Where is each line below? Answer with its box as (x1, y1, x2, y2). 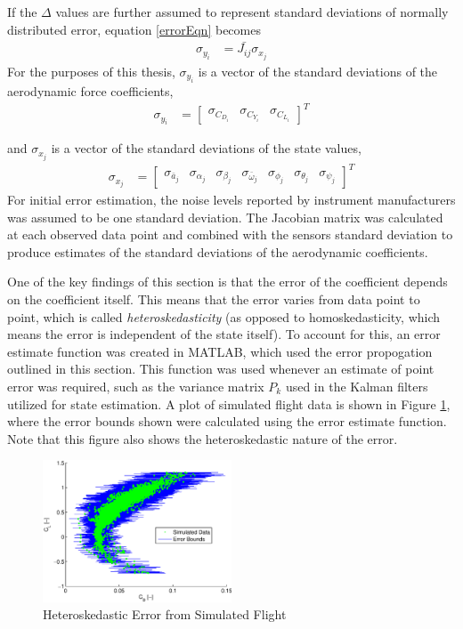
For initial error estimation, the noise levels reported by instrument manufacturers (7, 190, 456, 209)
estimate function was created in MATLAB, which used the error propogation (7, 342, 433, 360)
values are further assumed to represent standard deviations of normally (55, 3, 449, 20)
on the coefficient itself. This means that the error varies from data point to (7, 290, 420, 309)
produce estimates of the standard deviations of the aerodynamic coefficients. (7, 242, 428, 261)
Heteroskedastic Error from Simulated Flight (43, 605, 287, 624)
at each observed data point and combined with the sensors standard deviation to (7, 225, 453, 244)
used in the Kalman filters (285, 377, 428, 396)
